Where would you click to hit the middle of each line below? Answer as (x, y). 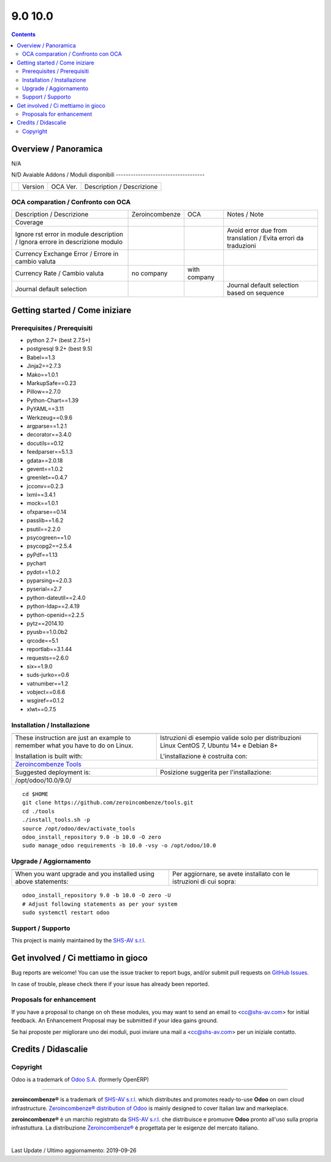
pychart (36, 564)
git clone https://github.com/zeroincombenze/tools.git (108, 803)
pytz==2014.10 (45, 623)
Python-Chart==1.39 (53, 400)
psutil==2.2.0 (44, 529)
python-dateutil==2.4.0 (56, 597)
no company (150, 273)
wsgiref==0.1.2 (45, 701)
